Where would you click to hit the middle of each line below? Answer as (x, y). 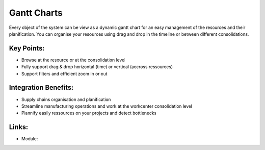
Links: (19, 127)
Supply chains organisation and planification (66, 99)
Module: (30, 139)
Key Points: (27, 48)
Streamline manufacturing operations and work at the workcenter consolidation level (107, 106)
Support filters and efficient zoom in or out (64, 74)
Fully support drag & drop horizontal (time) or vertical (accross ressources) (97, 67)
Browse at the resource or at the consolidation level (73, 60)
